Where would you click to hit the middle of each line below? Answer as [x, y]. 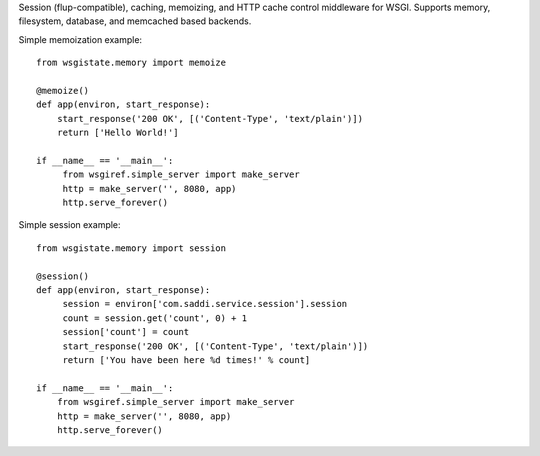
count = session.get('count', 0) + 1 [155, 318]
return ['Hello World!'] [117, 133]
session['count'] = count [126, 332]
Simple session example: [69, 225]
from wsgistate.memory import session [131, 248]
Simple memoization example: [80, 39]
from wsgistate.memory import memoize [131, 63]
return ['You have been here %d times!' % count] [186, 359]
